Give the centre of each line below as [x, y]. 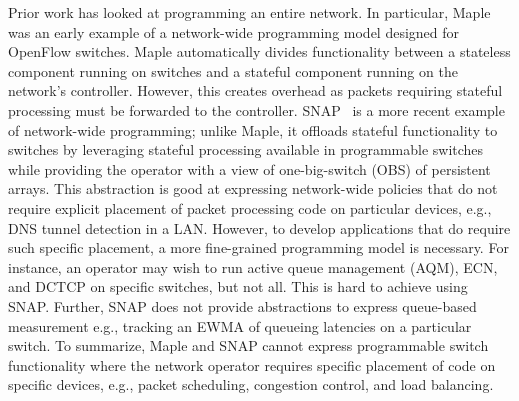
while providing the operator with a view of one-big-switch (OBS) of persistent [249, 168]
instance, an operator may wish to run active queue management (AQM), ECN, [253, 266]
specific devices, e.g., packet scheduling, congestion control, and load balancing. [251, 384]
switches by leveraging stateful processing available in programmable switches [246, 149]
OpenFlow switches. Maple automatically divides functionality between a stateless [259, 51]
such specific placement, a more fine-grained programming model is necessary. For [258, 247]
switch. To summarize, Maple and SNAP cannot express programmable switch [248, 345]
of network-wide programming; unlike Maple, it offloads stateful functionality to [253, 129]
